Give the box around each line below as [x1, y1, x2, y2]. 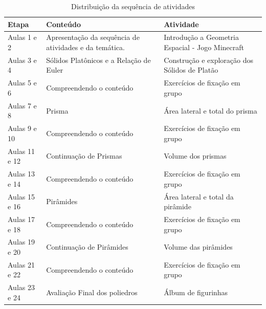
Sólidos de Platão [164, 64, 218, 75]
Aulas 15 [8, 191, 35, 202]
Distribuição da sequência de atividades [71, 1, 195, 11]
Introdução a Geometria [164, 32, 239, 42]
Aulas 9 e [8, 123, 37, 134]
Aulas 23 [8, 282, 35, 293]
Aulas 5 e [8, 77, 37, 88]
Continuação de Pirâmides [46, 241, 128, 252]
